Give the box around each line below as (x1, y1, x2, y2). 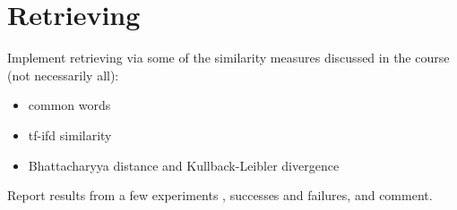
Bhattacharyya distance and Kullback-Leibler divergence (28, 155, 340, 174)
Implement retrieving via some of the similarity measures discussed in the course (7, 48, 450, 67)
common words (28, 96, 111, 114)
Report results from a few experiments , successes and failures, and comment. (7, 186, 433, 205)
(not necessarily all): (7, 65, 119, 84)
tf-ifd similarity (28, 125, 112, 144)
